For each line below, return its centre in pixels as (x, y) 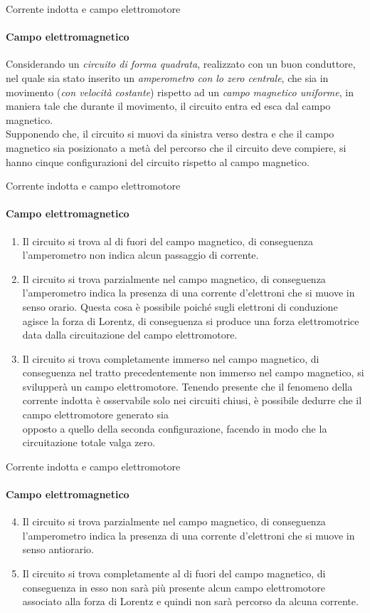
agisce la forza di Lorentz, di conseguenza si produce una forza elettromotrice (191, 320)
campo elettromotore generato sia (95, 414)
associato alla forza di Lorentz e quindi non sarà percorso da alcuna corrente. (190, 601)
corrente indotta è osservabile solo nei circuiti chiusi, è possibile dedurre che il (192, 400)
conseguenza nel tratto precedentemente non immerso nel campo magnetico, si (193, 372)
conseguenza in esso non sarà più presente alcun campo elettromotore (174, 587)
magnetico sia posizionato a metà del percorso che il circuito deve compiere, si (176, 147)
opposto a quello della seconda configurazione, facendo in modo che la (175, 428)
